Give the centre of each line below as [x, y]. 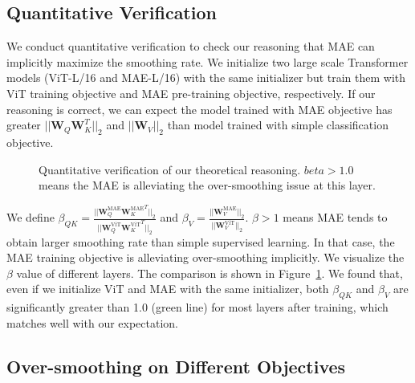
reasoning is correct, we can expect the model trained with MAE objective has [199, 109]
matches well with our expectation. [92, 322]
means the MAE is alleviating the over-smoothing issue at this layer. [207, 185]
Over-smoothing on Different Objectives [176, 366]
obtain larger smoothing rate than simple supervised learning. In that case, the [201, 241]
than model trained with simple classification [278, 125]
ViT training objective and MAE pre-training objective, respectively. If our [191, 93]
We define [31, 217]
